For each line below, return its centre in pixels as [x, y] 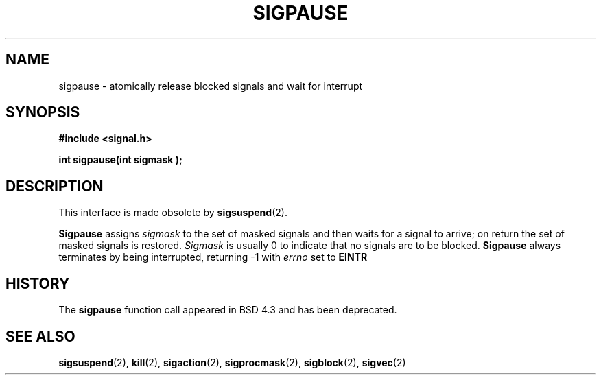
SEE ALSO [40, 336]
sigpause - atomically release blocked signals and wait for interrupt [211, 86]
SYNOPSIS [43, 112]
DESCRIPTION [55, 186]
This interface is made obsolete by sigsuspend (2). [173, 213]
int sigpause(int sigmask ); [120, 160]
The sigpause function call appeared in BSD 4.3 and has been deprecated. [228, 310]
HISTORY [38, 283]
